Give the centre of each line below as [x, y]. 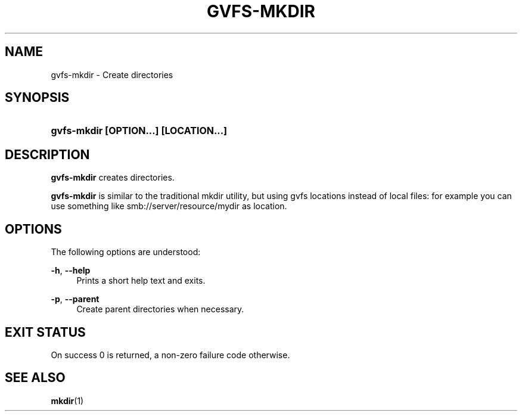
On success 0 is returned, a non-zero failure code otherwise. [170, 355]
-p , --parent [75, 299]
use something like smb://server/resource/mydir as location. [169, 206]
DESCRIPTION [47, 154]
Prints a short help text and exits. [141, 281]
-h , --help [71, 271]
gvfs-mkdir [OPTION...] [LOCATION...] [139, 131]
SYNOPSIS [37, 98]
